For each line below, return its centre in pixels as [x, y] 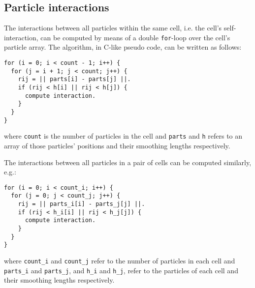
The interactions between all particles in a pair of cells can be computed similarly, [128, 162]
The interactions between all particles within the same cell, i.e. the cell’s [113, 28]
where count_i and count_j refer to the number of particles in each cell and [120, 260]
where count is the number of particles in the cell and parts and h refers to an [123, 136]
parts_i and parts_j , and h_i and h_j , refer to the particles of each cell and [121, 270]
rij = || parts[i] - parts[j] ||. [74, 79]
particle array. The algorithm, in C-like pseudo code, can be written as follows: [123, 47]
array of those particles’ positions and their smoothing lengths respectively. [117, 145]
